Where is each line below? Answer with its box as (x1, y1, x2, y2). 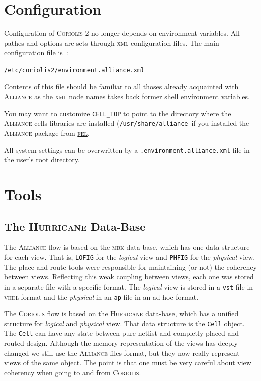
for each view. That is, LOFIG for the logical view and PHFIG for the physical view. (4, 252, 255, 262)
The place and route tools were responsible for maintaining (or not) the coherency (4, 261, 257, 272)
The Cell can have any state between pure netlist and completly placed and (4, 328, 239, 338)
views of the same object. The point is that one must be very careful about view (4, 357, 251, 368)
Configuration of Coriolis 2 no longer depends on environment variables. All (4, 28, 240, 38)
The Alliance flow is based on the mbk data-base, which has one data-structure (4, 242, 250, 252)
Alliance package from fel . (4, 128, 90, 138)
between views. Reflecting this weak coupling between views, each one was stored (4, 271, 254, 282)
